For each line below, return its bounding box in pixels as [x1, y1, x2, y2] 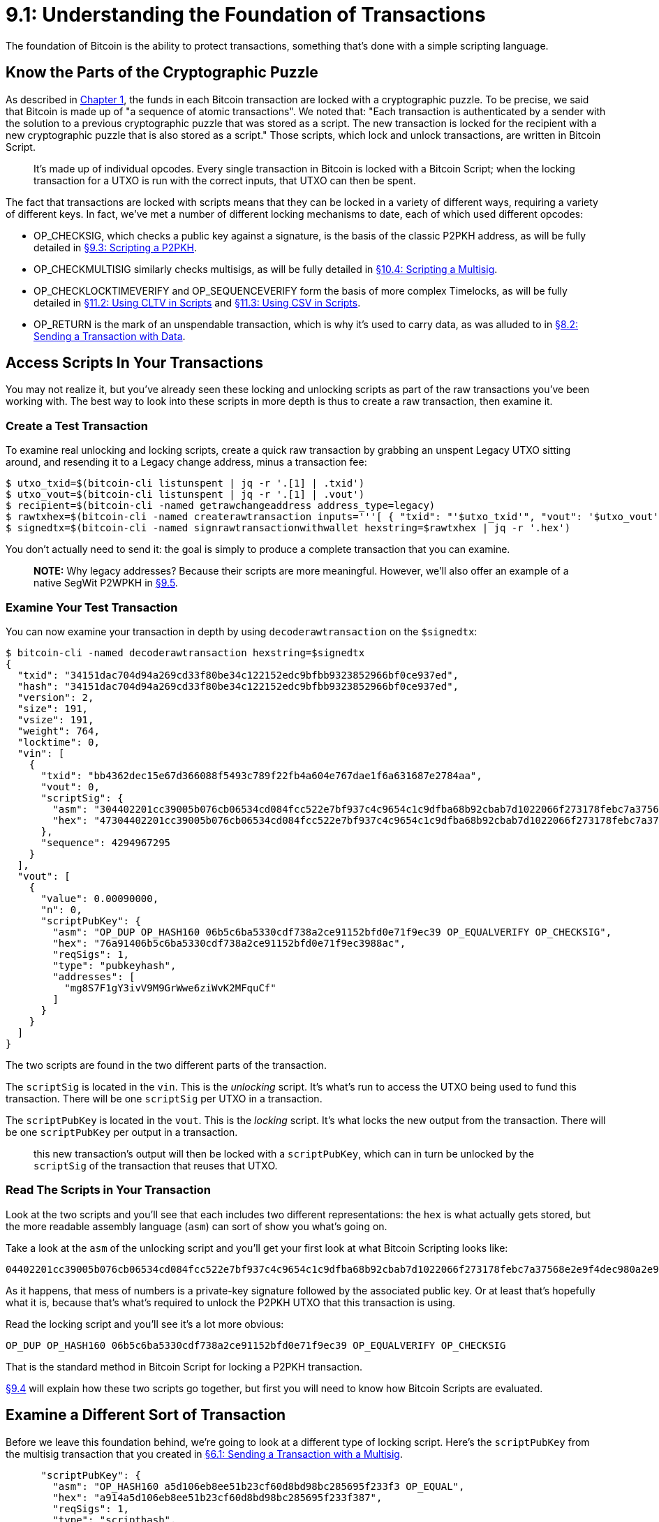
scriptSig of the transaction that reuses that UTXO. [34, 1159, 278, 1172]
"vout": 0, [40, 781, 100, 792]
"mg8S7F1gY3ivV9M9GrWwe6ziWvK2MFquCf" [64, 982, 276, 993]
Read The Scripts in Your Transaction [6, 1183, 212, 1197]
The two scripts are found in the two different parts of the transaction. [6, 1058, 327, 1071]
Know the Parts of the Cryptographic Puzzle [6, 64, 318, 82]
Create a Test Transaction [6, 418, 149, 433]
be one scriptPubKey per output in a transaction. [6, 1125, 238, 1138]
